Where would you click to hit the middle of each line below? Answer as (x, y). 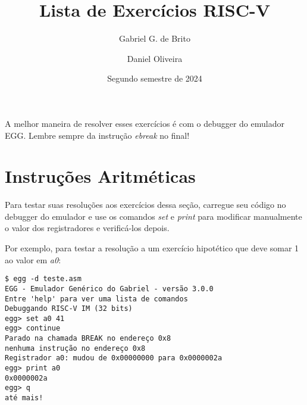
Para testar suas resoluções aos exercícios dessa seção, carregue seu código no (145, 205)
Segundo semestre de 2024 (155, 78)
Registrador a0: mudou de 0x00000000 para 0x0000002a (114, 358)
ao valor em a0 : (33, 259)
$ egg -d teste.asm (43, 279)
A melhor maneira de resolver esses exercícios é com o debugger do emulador (145, 123)
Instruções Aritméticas (100, 176)
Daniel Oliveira (155, 58)
